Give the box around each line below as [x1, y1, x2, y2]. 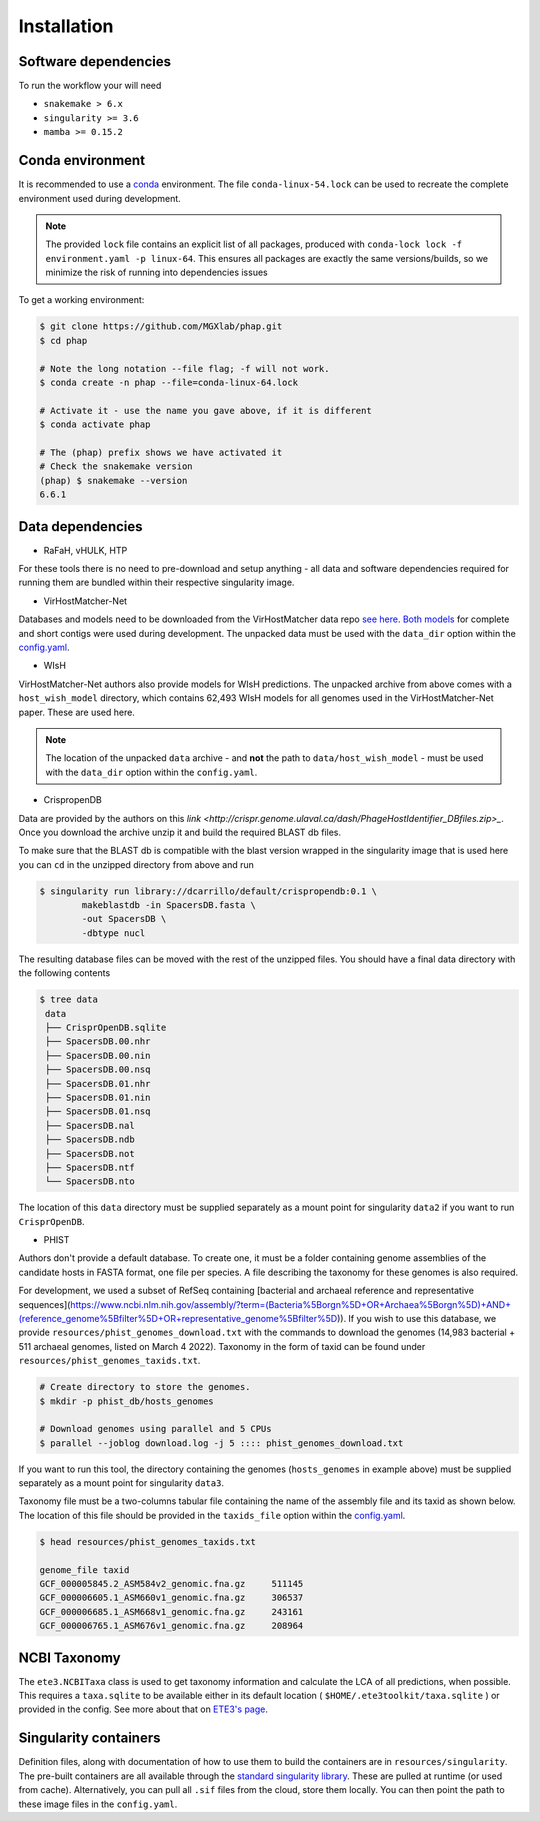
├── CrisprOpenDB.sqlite [45, 1021, 167, 1033]
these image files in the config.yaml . [18, 1798, 178, 1810]
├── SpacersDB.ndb [45, 1134, 135, 1145]
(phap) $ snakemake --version [39, 475, 188, 486]
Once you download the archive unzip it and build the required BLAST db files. [18, 826, 342, 838]
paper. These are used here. [18, 706, 135, 718]
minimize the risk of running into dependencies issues [45, 266, 269, 279]
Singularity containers [18, 1730, 161, 1747]
